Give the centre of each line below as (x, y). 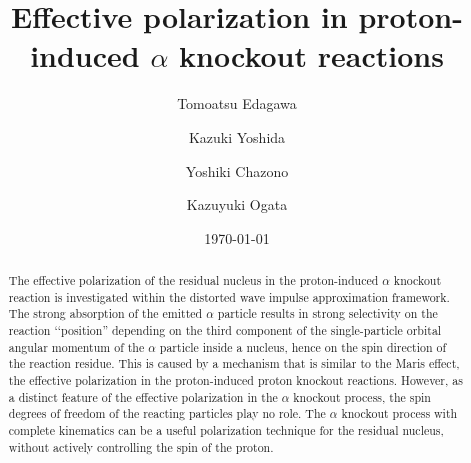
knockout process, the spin (362, 396)
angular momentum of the (76, 346)
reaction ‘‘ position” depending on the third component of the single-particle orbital (225, 330)
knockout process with (399, 413)
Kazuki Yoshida (237, 136)
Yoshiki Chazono (237, 170)
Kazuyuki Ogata (237, 204)
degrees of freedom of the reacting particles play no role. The (167, 413)
